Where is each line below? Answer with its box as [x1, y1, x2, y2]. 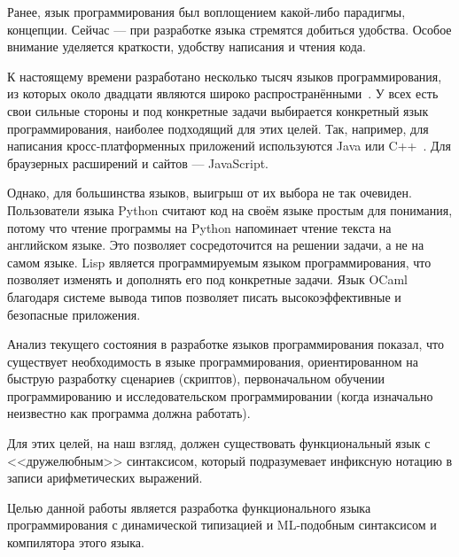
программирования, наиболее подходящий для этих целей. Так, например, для [7, 119, 429, 137]
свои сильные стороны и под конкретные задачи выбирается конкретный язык [7, 101, 429, 120]
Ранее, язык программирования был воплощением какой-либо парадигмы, [7, 3, 406, 20]
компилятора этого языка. [7, 533, 144, 552]
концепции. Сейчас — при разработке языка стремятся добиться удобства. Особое [7, 19, 452, 38]
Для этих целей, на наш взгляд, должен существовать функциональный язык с [7, 434, 431, 453]
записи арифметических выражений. [7, 468, 203, 487]
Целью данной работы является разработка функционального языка [7, 498, 371, 516]
